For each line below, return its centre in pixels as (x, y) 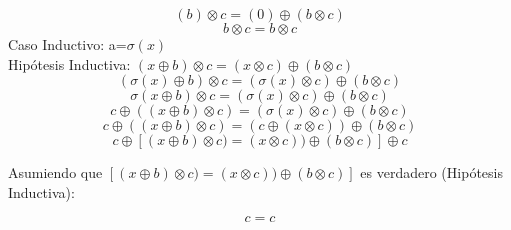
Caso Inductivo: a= (67, 44)
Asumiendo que (55, 172)
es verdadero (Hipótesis (431, 172)
